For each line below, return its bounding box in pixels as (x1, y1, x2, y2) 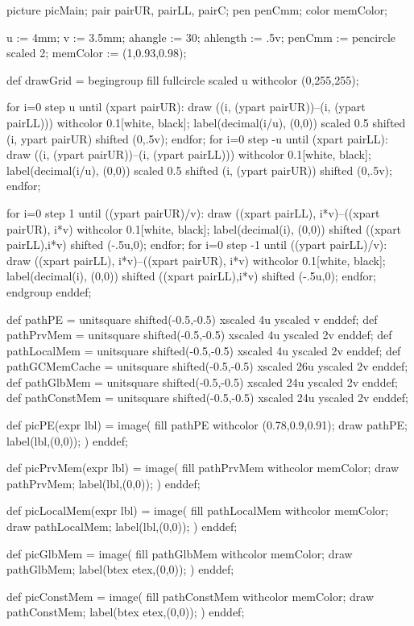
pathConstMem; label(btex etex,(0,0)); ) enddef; (6, 603, 245, 620)
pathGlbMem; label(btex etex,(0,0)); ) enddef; (6, 561, 234, 578)
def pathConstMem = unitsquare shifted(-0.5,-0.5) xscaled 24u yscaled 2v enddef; (6, 389, 408, 406)
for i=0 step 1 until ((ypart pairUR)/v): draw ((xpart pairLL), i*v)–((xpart (6, 204, 380, 221)
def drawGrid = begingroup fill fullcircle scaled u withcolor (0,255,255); (6, 71, 359, 88)
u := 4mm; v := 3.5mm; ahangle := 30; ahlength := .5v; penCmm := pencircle (6, 28, 396, 45)
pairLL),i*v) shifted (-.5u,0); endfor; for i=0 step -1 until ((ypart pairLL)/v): (6, 236, 387, 253)
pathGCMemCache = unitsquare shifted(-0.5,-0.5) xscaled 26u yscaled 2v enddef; (6, 358, 408, 375)
